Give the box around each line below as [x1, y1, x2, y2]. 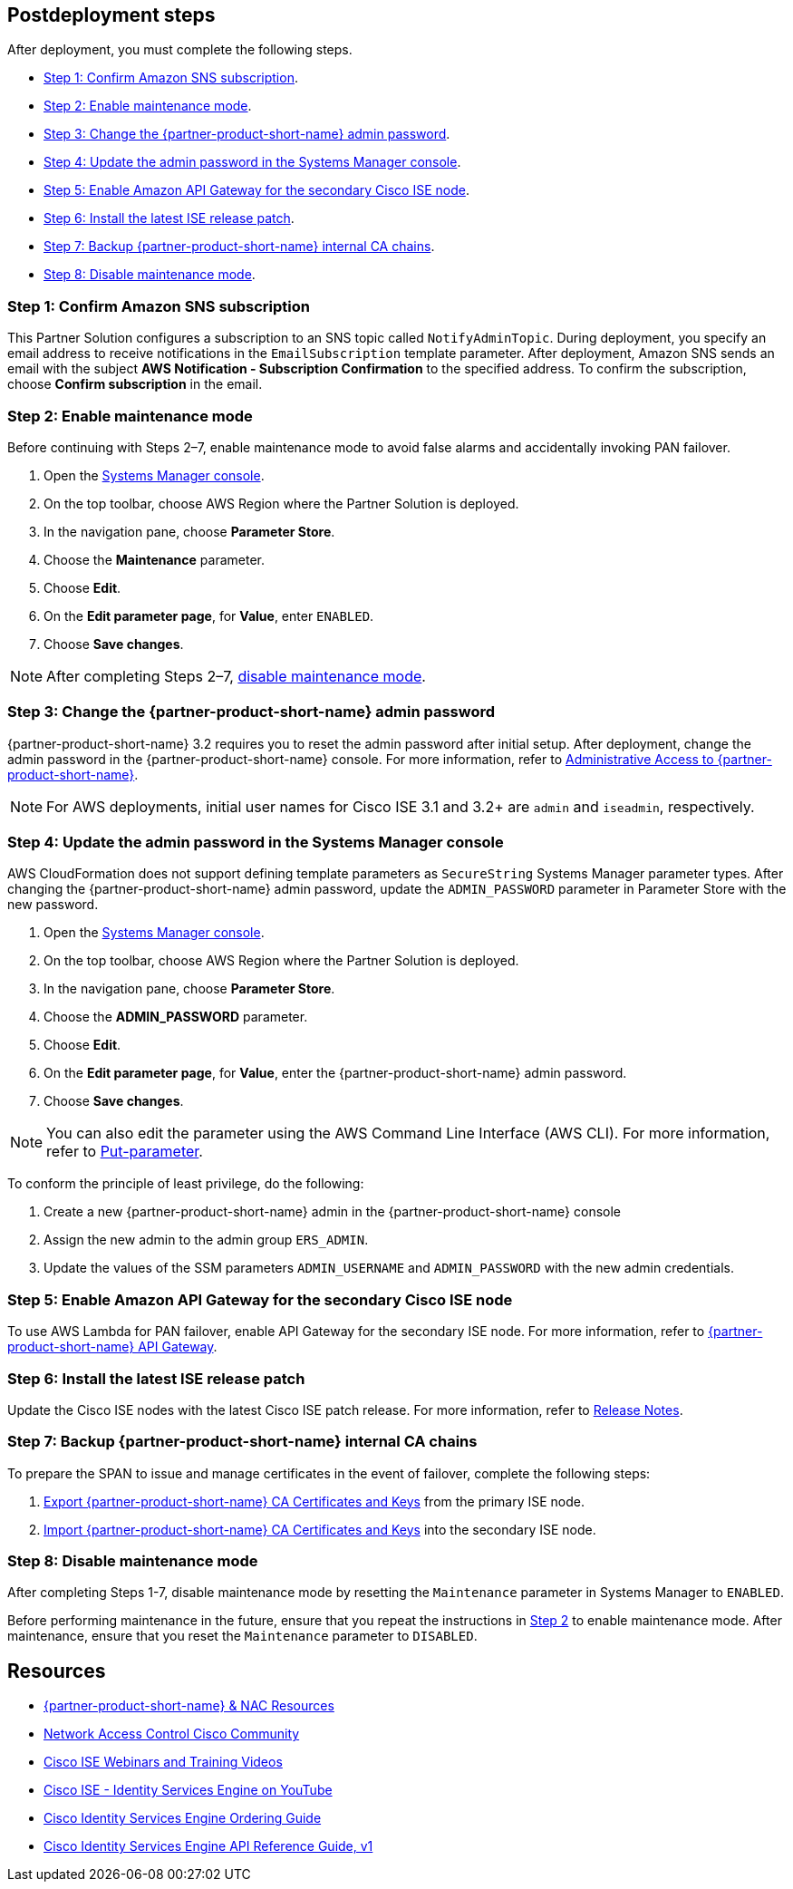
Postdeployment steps [7, 4, 216, 26]
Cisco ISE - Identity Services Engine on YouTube [44, 1782, 333, 1798]
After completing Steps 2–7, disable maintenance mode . [46, 666, 426, 685]
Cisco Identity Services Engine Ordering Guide [44, 1810, 322, 1826]
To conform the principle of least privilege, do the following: [7, 1176, 364, 1192]
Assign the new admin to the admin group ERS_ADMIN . [44, 1232, 369, 1248]
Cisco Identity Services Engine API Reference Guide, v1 [44, 1838, 373, 1855]
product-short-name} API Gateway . [7, 1339, 218, 1355]
